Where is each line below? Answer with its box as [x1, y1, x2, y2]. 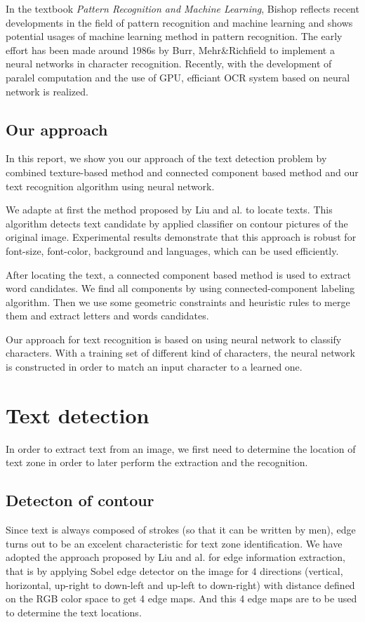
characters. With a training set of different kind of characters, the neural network [6, 345, 355, 360]
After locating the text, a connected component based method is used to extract [6, 267, 351, 282]
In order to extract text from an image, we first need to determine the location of [6, 441, 356, 456]
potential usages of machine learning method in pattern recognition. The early [6, 29, 343, 44]
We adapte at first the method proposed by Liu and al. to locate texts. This [6, 202, 333, 217]
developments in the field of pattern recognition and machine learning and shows [6, 15, 353, 29]
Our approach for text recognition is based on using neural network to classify [6, 331, 342, 346]
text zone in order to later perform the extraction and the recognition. [6, 455, 308, 470]
